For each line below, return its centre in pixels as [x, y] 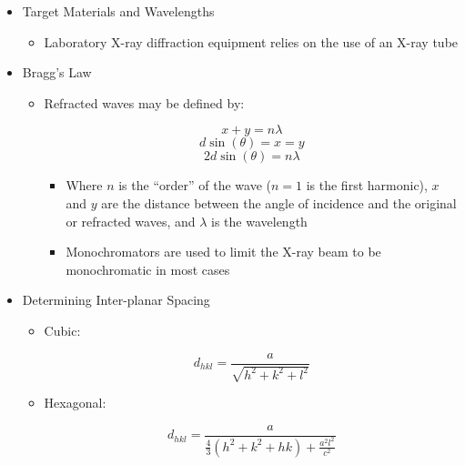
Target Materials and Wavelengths [118, 11]
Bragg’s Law [57, 72]
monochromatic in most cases [148, 269]
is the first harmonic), [367, 185]
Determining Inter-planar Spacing [116, 300]
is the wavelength [259, 221]
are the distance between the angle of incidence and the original [279, 202]
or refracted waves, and [131, 221]
